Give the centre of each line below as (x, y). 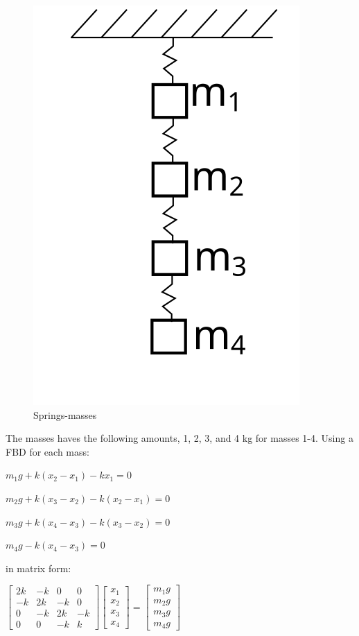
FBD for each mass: (47, 451)
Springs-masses (65, 414)
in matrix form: (38, 568)
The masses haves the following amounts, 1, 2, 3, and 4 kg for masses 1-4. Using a (179, 438)
